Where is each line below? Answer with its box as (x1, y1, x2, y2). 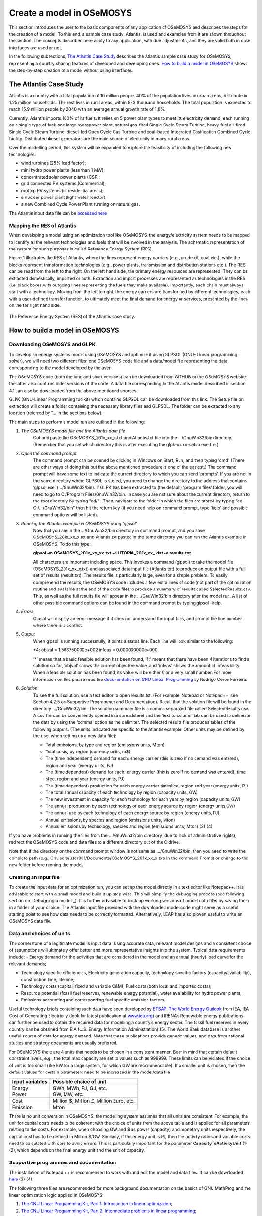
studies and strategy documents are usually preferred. (9, 1040, 118, 1046)
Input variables (12, 1078, 48, 1085)
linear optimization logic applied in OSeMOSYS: (9, 1192, 104, 1198)
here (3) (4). (9, 1176, 33, 1182)
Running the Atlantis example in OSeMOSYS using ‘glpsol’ (21, 520, 137, 526)
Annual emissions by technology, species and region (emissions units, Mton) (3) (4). (45, 823, 214, 829)
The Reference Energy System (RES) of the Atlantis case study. (9, 314, 135, 320)
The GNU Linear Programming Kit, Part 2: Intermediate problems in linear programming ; (21, 1208, 196, 1214)
